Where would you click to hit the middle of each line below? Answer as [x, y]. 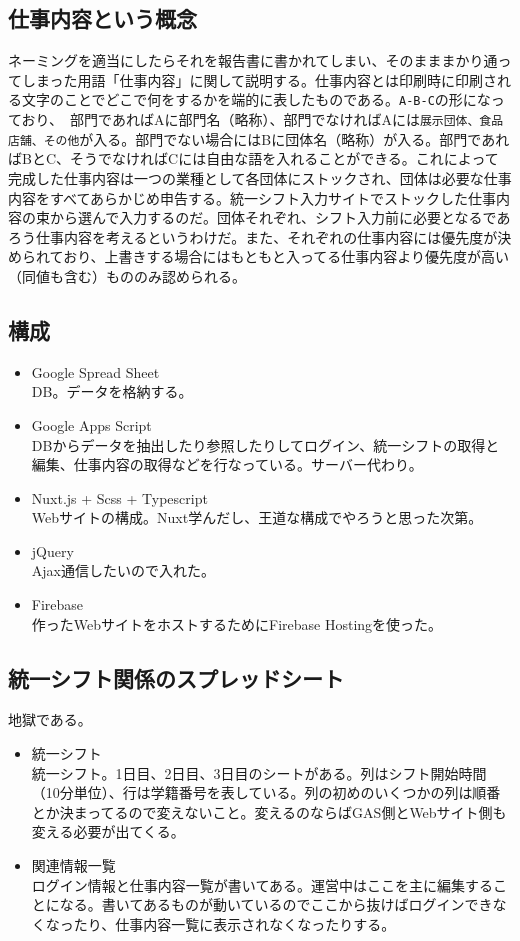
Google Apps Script [91, 424]
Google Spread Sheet [95, 371]
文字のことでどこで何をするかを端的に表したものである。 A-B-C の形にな [256, 99]
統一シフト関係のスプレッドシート [176, 677]
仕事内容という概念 [102, 18]
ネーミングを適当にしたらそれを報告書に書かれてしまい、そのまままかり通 [253, 60]
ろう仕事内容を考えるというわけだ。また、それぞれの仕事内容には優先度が [253, 236]
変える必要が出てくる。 [108, 831]
